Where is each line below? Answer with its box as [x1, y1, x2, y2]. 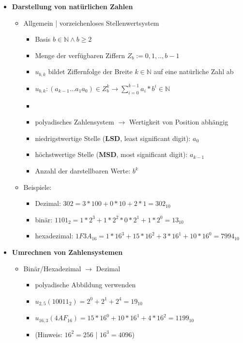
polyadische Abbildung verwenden [35, 280, 136, 290]
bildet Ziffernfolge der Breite [48, 66, 133, 77]
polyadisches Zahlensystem [35, 117, 114, 127]
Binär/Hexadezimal [23, 263, 81, 273]
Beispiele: [23, 182, 52, 192]
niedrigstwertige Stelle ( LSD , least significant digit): [35, 133, 191, 143]
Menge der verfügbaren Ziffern [35, 50, 125, 60]
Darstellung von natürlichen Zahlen [12, 1, 133, 11]
